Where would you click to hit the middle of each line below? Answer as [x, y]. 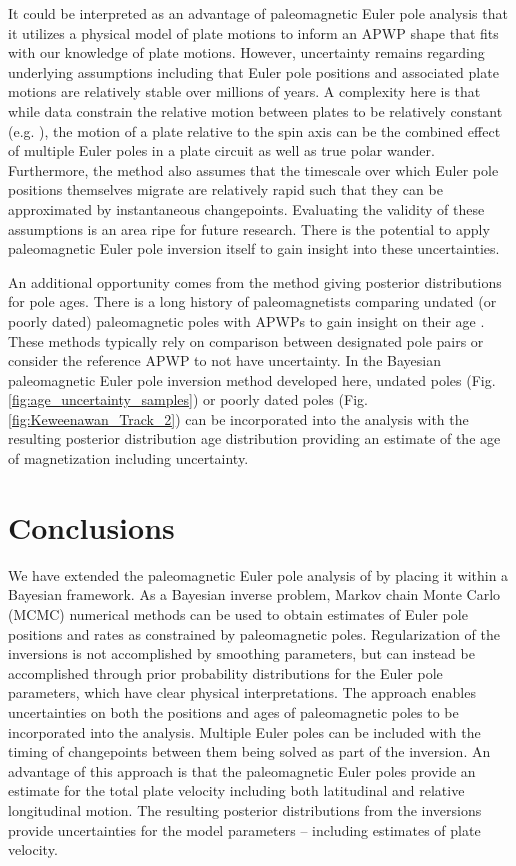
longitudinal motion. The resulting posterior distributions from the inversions [245, 809]
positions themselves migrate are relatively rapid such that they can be [225, 189]
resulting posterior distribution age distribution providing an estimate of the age [254, 438]
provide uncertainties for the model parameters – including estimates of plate [244, 829]
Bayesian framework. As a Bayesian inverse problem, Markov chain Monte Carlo [254, 594]
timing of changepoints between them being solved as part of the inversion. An [249, 751]
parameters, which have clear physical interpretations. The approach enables [242, 692]
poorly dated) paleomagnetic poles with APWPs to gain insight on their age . [246, 320]
